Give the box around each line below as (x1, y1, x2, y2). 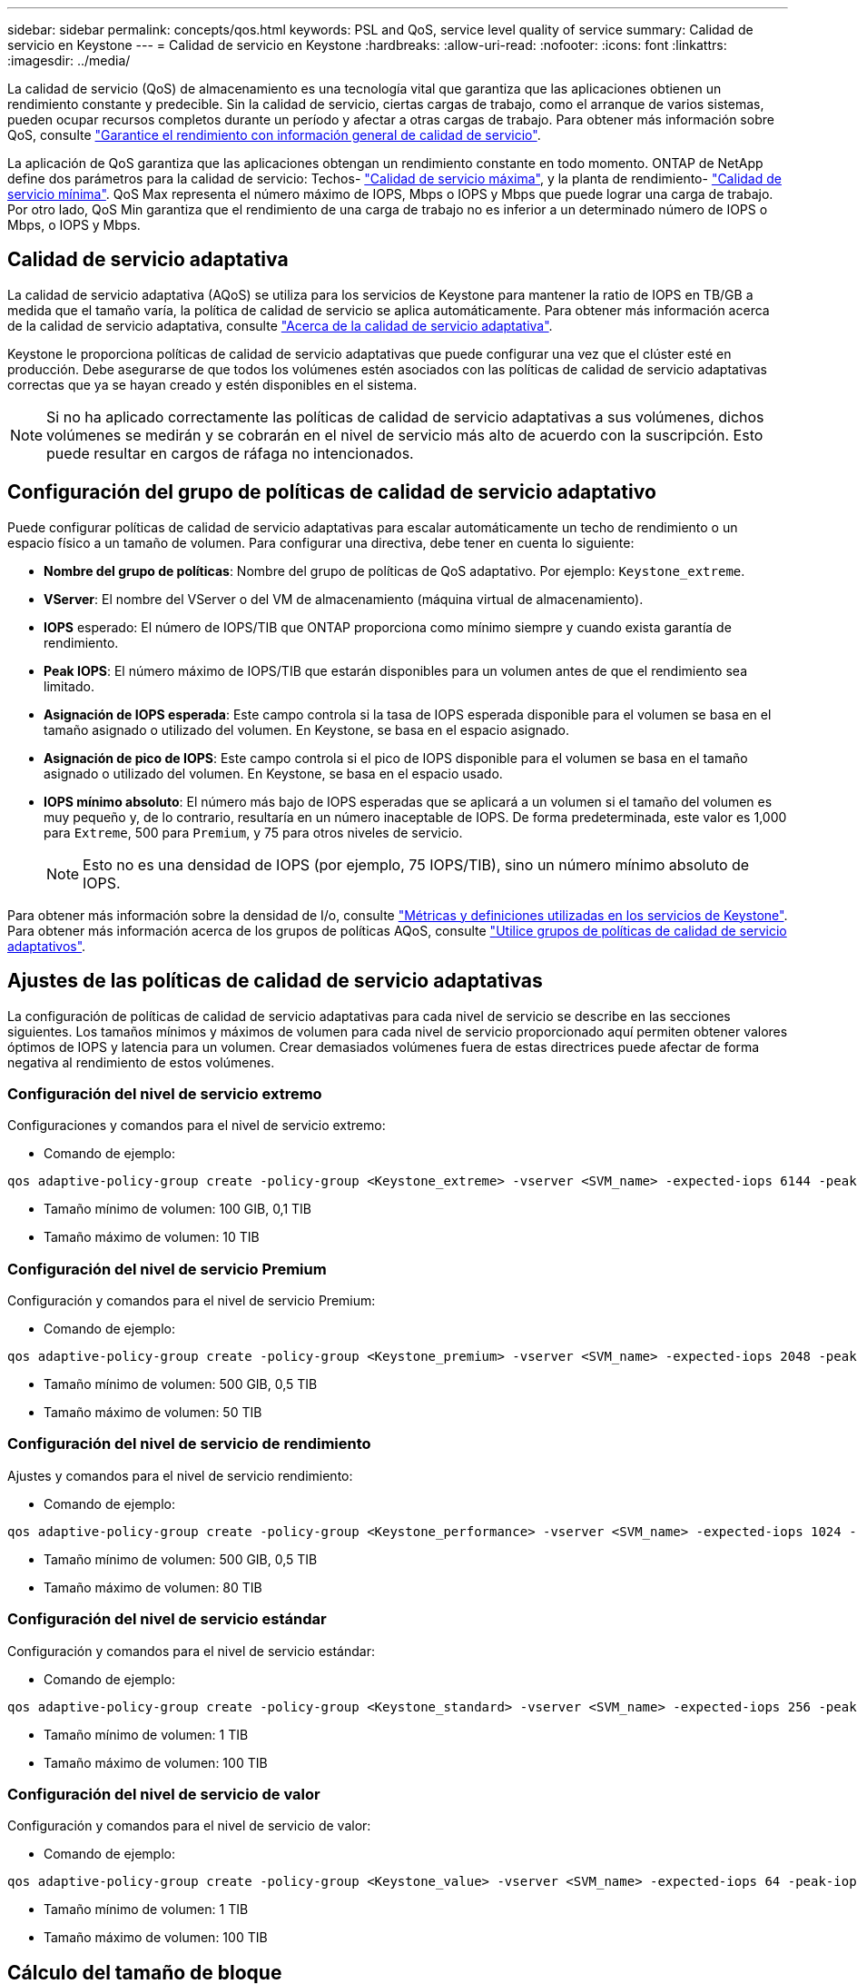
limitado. (44, 678, 94, 694)
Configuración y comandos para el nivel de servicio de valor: (7, 1818, 371, 1834)
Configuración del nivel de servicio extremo (7, 1084, 322, 1103)
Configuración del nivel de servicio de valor (7, 1784, 320, 1803)
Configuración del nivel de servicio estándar (7, 1610, 327, 1629)
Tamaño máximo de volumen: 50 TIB (44, 1404, 262, 1421)
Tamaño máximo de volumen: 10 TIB (44, 1229, 260, 1245)
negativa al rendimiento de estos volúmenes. (7, 1054, 275, 1070)
